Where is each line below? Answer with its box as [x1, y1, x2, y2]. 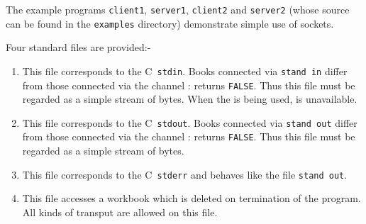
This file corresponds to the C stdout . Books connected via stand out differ [22, 115, 357, 130]
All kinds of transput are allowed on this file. [22, 204, 218, 219]
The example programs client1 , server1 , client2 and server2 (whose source [6, 2, 350, 16]
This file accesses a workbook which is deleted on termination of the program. [22, 191, 361, 206]
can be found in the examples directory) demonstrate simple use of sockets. [6, 16, 334, 30]
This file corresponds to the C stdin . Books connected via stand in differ [22, 63, 348, 78]
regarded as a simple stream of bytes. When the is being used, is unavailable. [22, 91, 357, 106]
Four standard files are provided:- [6, 40, 151, 55]
